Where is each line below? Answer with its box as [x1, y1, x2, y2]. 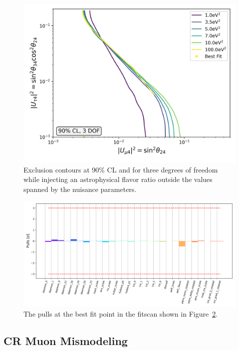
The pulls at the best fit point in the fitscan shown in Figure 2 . [23, 308, 218, 319]
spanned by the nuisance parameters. [23, 183, 137, 194]
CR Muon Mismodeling [3, 333, 128, 348]
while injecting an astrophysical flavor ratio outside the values [23, 174, 213, 184]
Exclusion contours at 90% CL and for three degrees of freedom [23, 164, 218, 175]
